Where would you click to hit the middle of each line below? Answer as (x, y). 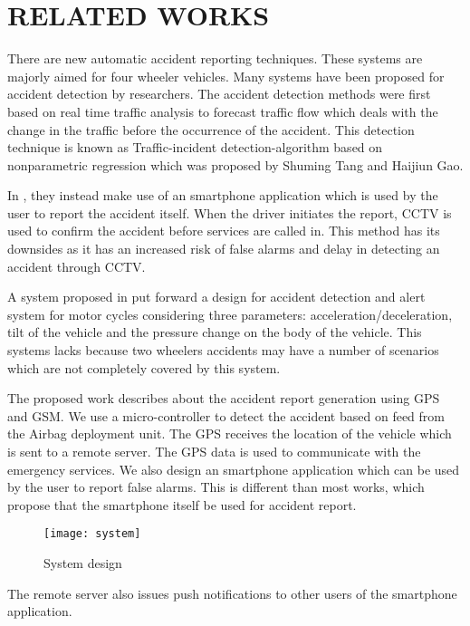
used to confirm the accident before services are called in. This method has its (224, 231)
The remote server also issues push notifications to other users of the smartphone (232, 593)
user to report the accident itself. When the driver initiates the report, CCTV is (230, 212)
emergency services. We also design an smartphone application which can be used (234, 469)
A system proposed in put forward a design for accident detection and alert (216, 297)
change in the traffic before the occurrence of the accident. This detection (211, 129)
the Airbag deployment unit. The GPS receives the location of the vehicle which (230, 433)
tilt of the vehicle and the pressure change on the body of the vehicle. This (215, 332)
